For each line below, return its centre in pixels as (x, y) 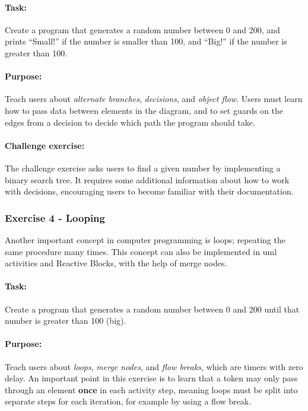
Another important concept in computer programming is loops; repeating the (145, 239)
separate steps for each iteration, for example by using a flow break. (128, 401)
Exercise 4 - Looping (55, 217)
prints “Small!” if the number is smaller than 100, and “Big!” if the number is (146, 41)
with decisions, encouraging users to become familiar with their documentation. (149, 191)
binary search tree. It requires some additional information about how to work (147, 179)
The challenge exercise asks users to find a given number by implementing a (143, 168)
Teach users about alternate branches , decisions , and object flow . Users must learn (154, 99)
